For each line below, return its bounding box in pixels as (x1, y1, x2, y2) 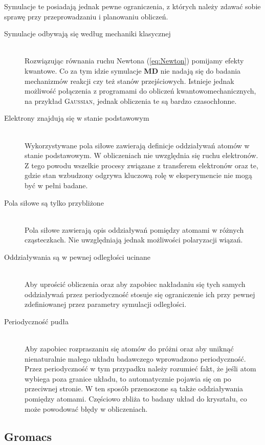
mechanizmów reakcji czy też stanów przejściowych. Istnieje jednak (25, 75, 234, 86)
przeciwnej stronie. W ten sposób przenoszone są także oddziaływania (25, 383, 244, 394)
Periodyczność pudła (4, 316, 69, 326)
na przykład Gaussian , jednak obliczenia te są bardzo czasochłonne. (25, 95, 237, 106)
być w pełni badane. (25, 180, 88, 190)
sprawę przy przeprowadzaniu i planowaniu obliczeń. (4, 11, 168, 21)
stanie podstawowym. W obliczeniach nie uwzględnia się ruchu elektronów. (25, 150, 258, 161)
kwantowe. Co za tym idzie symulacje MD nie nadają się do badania (25, 65, 241, 76)
